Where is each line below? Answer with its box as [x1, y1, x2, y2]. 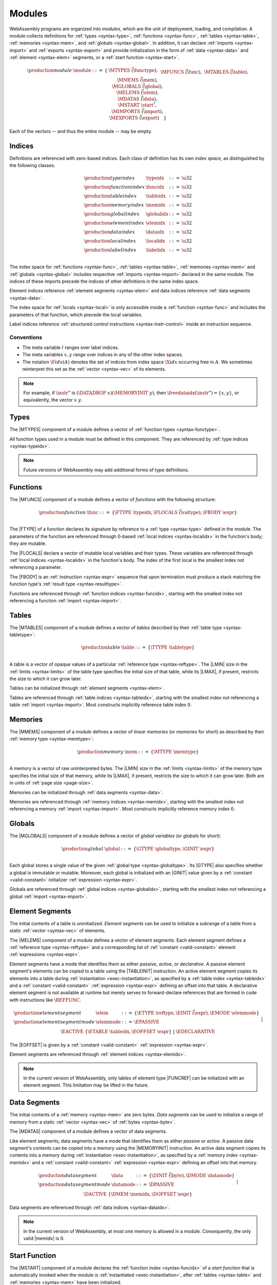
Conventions [9, 334, 43, 341]
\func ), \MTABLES [187, 69, 229, 75]
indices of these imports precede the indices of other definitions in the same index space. [9, 278, 200, 284]
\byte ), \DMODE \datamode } [170, 1172, 235, 1178]
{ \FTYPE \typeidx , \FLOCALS [111, 509, 178, 515]
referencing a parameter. [9, 564, 62, 571]
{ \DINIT [149, 1172, 168, 1178]
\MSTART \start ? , [118, 101, 157, 108]
